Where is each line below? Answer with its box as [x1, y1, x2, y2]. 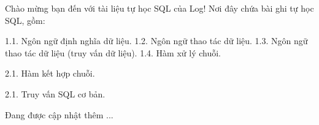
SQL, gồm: [5, 13, 45, 26]
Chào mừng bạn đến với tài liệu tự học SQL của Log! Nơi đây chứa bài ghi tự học [5, 2, 314, 14]
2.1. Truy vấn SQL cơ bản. [5, 87, 106, 100]
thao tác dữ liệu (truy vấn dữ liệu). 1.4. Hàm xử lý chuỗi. [5, 46, 221, 59]
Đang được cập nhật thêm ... [5, 108, 113, 121]
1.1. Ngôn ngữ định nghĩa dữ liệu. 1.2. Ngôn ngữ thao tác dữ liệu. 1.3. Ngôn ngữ [5, 34, 308, 47]
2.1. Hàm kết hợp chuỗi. [5, 67, 95, 80]
